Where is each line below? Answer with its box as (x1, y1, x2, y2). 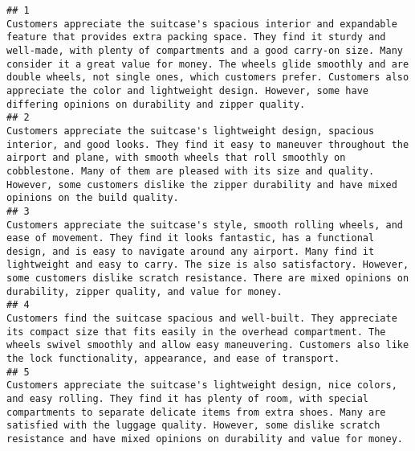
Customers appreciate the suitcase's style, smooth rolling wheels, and (6, 219, 403, 231)
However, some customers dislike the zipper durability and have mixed (6, 178, 397, 191)
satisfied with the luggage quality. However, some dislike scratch (6, 420, 380, 432)
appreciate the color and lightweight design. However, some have (6, 84, 369, 96)
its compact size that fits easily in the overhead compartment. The (6, 326, 386, 338)
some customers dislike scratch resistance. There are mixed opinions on (6, 273, 409, 285)
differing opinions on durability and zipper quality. (6, 98, 306, 110)
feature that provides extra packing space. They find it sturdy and (6, 31, 386, 43)
